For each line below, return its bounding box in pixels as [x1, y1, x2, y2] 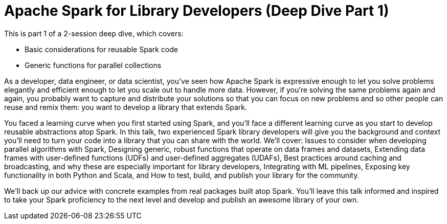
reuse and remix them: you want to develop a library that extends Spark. [4, 102, 248, 111]
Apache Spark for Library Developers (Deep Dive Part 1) [4, 2, 389, 19]
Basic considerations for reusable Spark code [25, 44, 178, 54]
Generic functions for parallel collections [25, 60, 162, 70]
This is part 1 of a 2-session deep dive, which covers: [4, 29, 184, 38]
